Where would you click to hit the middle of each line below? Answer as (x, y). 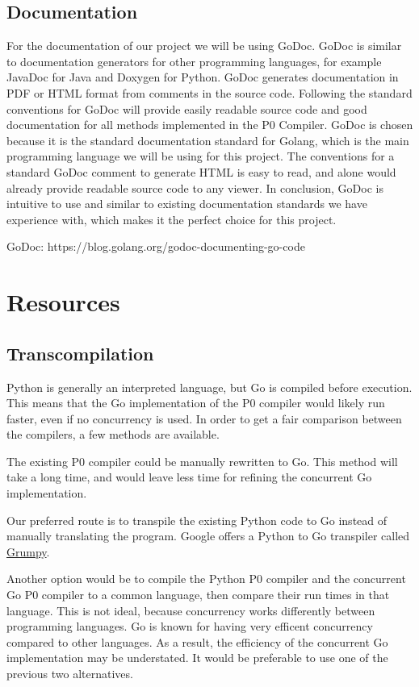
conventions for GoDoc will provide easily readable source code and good (187, 108)
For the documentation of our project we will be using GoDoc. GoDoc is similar (204, 46)
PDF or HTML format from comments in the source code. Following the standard (209, 92)
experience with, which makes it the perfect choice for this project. (172, 219)
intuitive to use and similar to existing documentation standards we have (187, 204)
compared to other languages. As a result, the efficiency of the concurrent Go (197, 641)
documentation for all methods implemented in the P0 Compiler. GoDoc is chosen (210, 125)
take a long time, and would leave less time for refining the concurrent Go (189, 477)
